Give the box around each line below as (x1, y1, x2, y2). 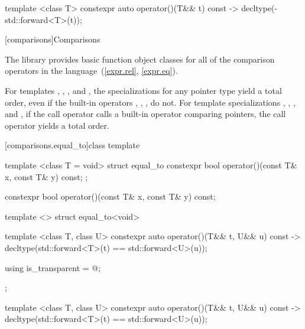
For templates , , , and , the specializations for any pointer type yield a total (5, 84, 282, 96)
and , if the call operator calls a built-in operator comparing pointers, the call (5, 108, 286, 120)
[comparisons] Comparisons (5, 33, 100, 45)
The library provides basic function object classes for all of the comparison (5, 53, 275, 65)
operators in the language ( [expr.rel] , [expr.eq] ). (5, 64, 178, 77)
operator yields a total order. (5, 119, 109, 131)
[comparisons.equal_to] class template (5, 139, 140, 151)
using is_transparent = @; (5, 261, 101, 273)
